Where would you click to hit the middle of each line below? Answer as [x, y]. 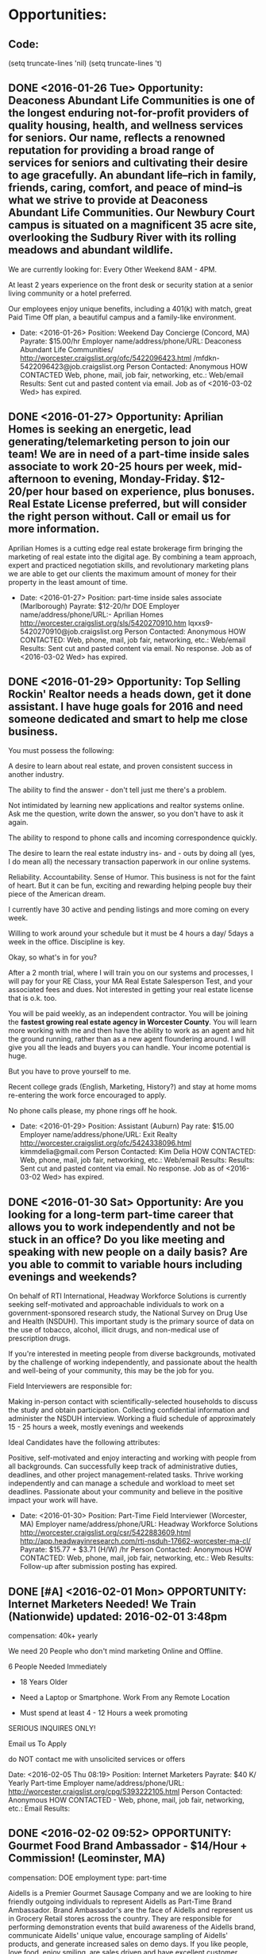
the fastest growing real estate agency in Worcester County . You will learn [133, 1022]
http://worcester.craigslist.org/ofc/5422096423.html [106, 358]
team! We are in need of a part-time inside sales [129, 455]
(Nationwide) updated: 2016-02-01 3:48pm [118, 1617]
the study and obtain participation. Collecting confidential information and [129, 1410]
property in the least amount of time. [68, 582]
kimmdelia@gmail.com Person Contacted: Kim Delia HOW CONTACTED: [138, 1152]
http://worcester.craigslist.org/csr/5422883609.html [105, 1532]
